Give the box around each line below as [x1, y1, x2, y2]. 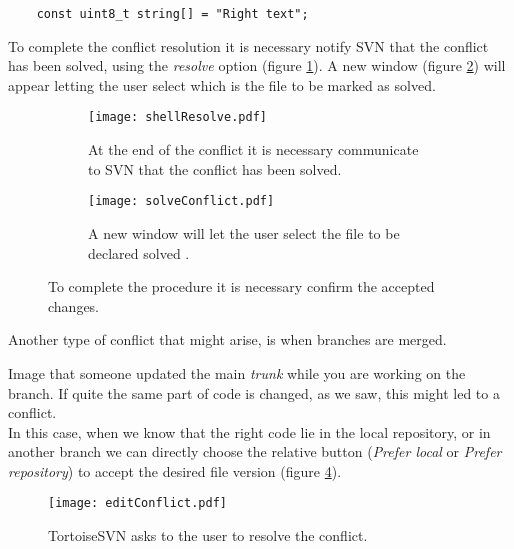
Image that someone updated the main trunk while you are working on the [8, 362, 466, 383]
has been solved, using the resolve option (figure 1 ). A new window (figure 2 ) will [8, 55, 506, 76]
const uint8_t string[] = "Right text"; [36, 7, 309, 21]
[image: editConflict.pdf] [48, 496, 227, 511]
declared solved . [88, 242, 190, 263]
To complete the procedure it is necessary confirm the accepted [48, 276, 435, 297]
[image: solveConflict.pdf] [88, 194, 275, 209]
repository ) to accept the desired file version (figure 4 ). [8, 460, 342, 481]
